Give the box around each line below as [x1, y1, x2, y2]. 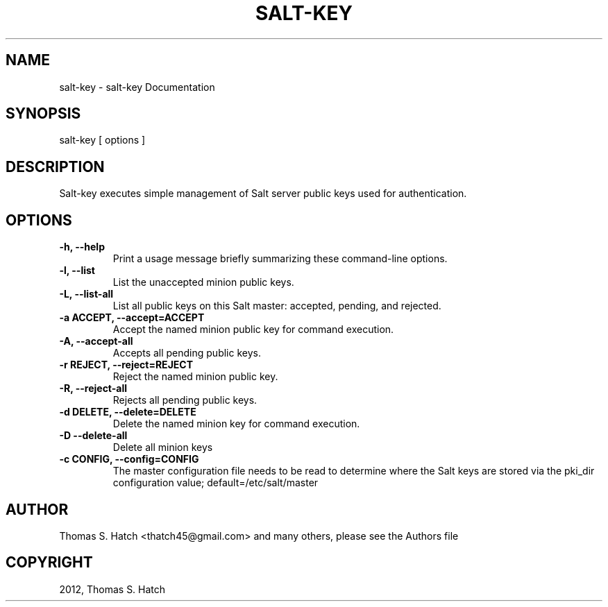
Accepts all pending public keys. [112, 347, 261, 359]
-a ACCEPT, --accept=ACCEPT [59, 311, 205, 324]
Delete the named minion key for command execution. [112, 418, 360, 430]
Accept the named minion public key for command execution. [112, 323, 394, 336]
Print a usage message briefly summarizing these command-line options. [112, 253, 448, 265]
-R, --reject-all [59, 382, 128, 395]
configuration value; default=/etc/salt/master [112, 477, 319, 489]
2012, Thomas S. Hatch [59, 583, 166, 595]
